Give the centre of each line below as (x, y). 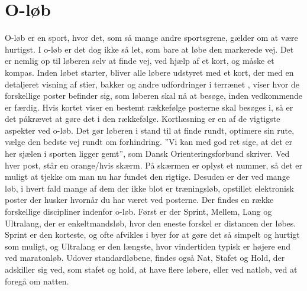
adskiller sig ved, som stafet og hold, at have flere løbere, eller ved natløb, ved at (151, 269)
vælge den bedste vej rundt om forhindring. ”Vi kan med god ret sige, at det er (149, 142)
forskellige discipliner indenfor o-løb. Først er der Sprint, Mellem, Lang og (138, 211)
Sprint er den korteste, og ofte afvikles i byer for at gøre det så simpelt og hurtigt (152, 235)
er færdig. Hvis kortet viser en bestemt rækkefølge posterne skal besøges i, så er (149, 107)
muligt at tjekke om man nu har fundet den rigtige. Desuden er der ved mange (147, 177)
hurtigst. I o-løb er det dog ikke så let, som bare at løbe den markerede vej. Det (149, 49)
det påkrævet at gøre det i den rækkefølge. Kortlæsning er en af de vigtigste (143, 119)
